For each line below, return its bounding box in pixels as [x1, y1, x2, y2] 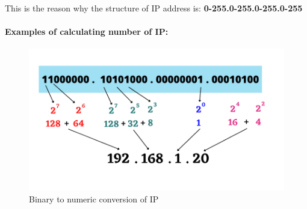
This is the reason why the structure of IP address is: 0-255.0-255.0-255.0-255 [5, 2, 303, 14]
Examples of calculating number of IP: [5, 25, 169, 38]
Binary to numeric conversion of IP [29, 192, 159, 205]
